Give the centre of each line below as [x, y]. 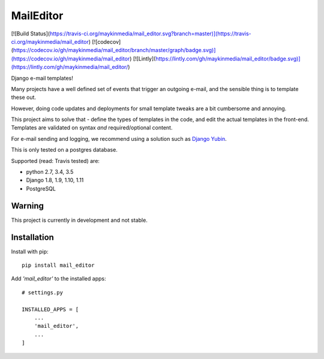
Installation [32, 237]
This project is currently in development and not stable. [79, 220]
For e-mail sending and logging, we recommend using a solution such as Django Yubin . [119, 138]
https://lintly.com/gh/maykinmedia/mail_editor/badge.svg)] [228, 58]
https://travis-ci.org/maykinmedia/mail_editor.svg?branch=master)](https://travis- [150, 34]
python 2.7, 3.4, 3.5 [50, 172]
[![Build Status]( [31, 34]
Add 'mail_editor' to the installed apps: [58, 279]
